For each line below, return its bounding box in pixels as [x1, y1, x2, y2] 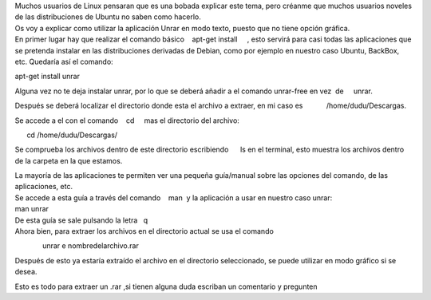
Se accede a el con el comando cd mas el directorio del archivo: [14, 116, 239, 125]
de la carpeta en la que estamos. [14, 156, 123, 165]
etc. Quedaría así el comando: [14, 57, 113, 66]
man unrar [14, 204, 49, 214]
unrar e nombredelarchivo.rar [42, 241, 139, 251]
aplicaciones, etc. [14, 182, 73, 191]
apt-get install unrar [14, 72, 80, 81]
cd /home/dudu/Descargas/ [26, 130, 118, 140]
